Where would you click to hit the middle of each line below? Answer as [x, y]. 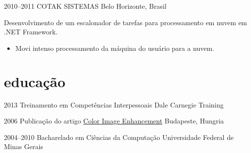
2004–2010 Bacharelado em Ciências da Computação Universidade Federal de [119, 137]
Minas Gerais [24, 146]
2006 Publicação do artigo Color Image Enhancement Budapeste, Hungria [114, 121]
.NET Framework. [31, 32]
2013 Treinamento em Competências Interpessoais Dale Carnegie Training [114, 104]
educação [35, 81]
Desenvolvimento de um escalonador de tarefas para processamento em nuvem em [125, 22]
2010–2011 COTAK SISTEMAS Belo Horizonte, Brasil [85, 6]
